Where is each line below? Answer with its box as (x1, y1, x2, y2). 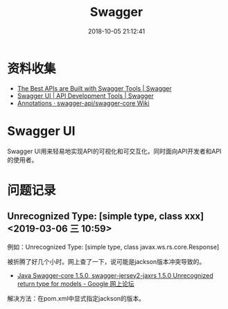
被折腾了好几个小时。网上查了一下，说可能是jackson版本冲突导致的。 (7, 257, 206, 265)
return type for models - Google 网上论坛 (17, 279, 135, 288)
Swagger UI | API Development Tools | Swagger (17, 91, 154, 100)
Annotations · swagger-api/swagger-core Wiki (17, 98, 150, 107)
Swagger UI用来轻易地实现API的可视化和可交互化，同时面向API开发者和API (7, 147, 222, 155)
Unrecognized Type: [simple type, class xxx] (7, 211, 204, 222)
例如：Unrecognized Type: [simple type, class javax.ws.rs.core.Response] (7, 242, 220, 251)
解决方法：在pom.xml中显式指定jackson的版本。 (7, 294, 146, 302)
